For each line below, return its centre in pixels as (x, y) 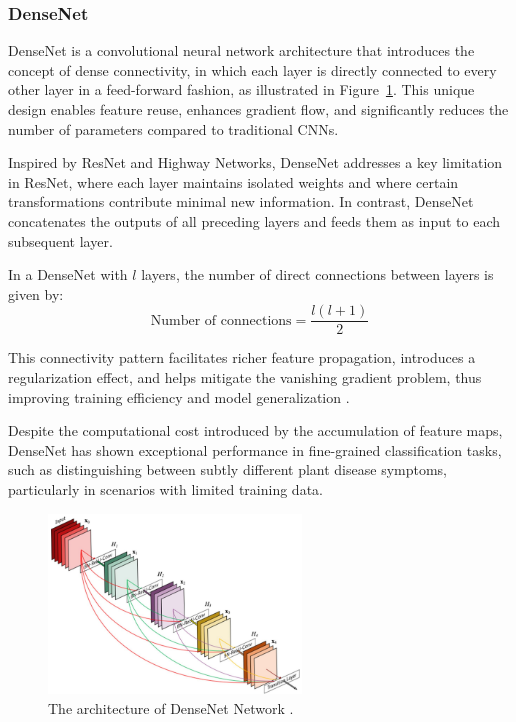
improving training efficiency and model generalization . (179, 396)
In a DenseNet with (68, 274)
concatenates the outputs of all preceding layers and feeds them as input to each (254, 220)
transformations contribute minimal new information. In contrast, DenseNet (241, 201)
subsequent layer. (60, 240)
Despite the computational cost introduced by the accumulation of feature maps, (255, 430)
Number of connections (221, 320)
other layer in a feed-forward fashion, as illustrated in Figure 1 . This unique (241, 89)
